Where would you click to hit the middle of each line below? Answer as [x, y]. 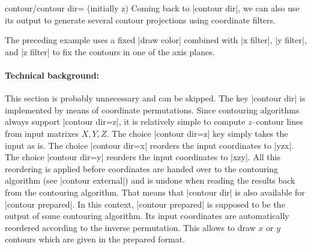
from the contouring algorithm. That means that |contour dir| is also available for [155, 192]
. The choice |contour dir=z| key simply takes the [197, 133]
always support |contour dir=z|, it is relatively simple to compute [125, 121]
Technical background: [52, 75]
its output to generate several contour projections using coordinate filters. [140, 19]
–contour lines [277, 121]
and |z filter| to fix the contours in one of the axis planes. [110, 51]
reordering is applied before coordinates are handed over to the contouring [142, 168]
